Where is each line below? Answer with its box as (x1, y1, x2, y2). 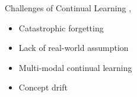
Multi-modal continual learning (18, 61, 132, 73)
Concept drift (18, 81, 68, 93)
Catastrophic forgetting (18, 21, 104, 34)
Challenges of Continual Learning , (5, 2, 132, 14)
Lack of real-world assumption (18, 41, 129, 54)
